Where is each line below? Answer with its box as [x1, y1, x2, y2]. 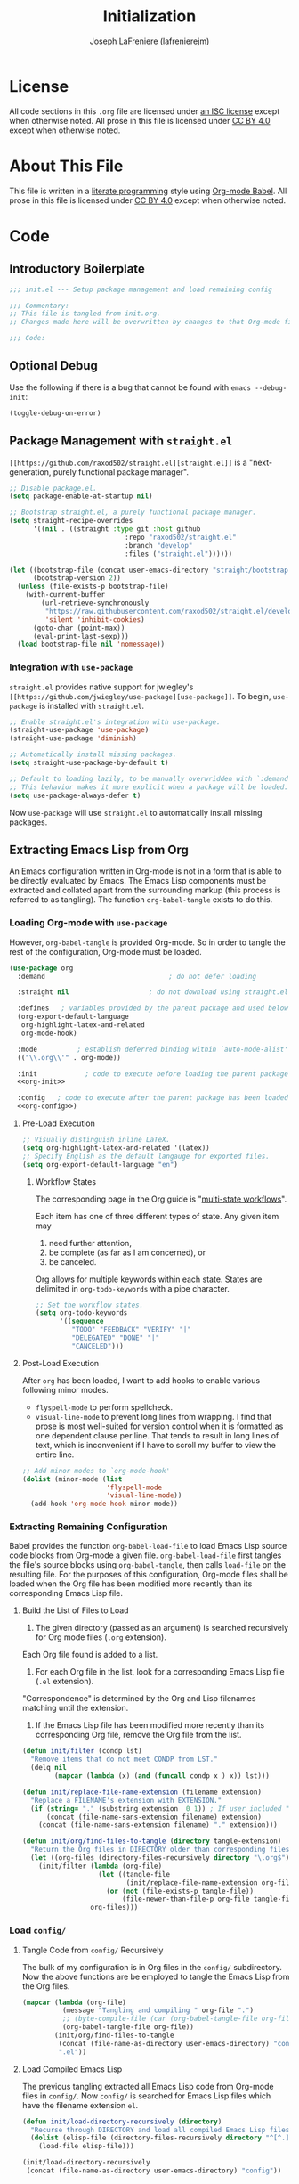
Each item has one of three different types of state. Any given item [35, 1210, 279, 1221]
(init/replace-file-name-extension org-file [125, 1878, 294, 1887]
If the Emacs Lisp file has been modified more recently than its [35, 1720, 265, 1731]
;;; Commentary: [9, 301, 69, 310]
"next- [248, 457, 273, 468]
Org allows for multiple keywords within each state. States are [35, 1274, 263, 1284]
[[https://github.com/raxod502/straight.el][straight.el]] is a [9, 457, 247, 468]
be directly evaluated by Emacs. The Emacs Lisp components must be [9, 876, 267, 886]
